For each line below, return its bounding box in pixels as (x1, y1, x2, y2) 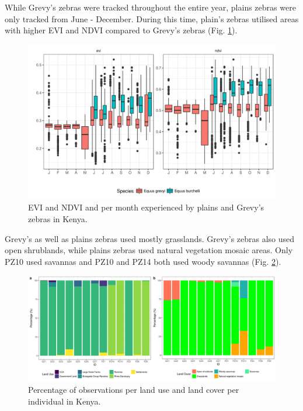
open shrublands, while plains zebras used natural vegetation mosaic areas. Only (5, 244, 293, 256)
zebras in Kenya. (28, 212, 88, 225)
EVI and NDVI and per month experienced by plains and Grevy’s (28, 201, 264, 213)
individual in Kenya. (28, 395, 101, 407)
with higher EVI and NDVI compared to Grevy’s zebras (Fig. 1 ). (5, 24, 238, 36)
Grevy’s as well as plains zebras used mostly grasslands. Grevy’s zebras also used (5, 232, 295, 244)
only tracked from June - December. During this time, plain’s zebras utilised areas (5, 12, 299, 25)
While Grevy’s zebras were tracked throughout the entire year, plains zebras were (5, 1, 296, 13)
